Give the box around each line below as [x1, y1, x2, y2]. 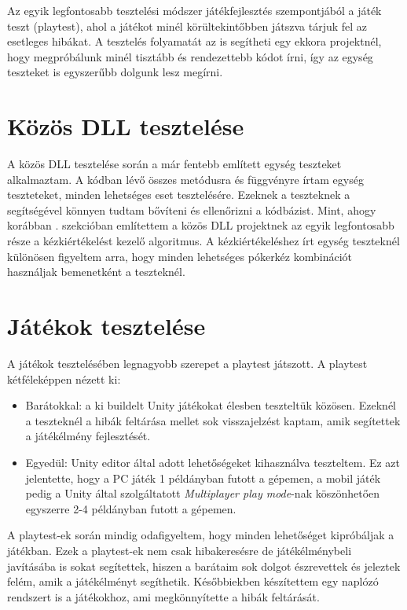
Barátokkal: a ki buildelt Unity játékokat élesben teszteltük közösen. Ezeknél [25, 397, 397, 413]
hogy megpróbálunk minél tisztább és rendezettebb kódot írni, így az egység [7, 48, 373, 64]
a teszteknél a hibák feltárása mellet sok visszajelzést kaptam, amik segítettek [25, 412, 401, 428]
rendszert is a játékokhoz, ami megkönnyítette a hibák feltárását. [7, 588, 320, 604]
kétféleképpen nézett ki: [7, 370, 121, 387]
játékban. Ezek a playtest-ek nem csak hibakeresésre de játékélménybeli [7, 542, 352, 558]
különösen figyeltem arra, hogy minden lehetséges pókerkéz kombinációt [7, 248, 352, 264]
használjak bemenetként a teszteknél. [7, 263, 185, 280]
